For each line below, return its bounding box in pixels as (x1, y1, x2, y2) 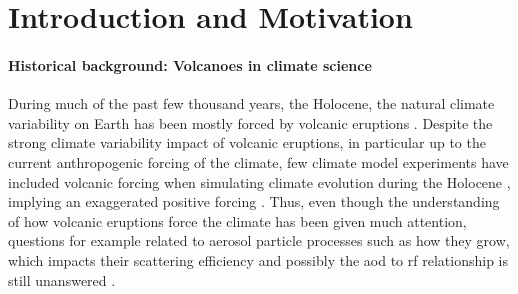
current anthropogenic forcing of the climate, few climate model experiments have (8, 151, 509, 172)
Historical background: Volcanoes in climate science (8, 54, 372, 75)
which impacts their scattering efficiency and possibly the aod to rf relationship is (8, 249, 508, 270)
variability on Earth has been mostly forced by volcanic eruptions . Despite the (8, 112, 493, 133)
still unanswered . (8, 269, 116, 290)
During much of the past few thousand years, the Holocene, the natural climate (8, 93, 495, 114)
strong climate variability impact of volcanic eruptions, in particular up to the (8, 132, 486, 153)
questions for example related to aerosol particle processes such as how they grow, (8, 230, 510, 251)
